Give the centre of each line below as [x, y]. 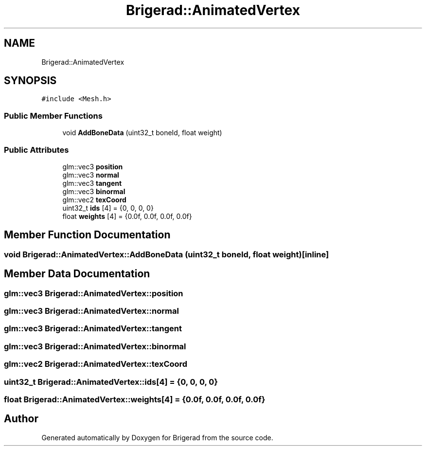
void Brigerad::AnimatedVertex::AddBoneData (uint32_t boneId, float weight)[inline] [167, 254]
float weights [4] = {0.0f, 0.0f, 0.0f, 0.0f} [127, 216]
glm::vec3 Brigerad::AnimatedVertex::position [94, 293]
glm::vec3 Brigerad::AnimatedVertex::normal [91, 311]
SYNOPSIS [30, 81]
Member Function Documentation [87, 235]
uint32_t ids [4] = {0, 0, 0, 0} [108, 208]
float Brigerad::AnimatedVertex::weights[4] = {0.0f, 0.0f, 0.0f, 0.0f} [135, 399]
